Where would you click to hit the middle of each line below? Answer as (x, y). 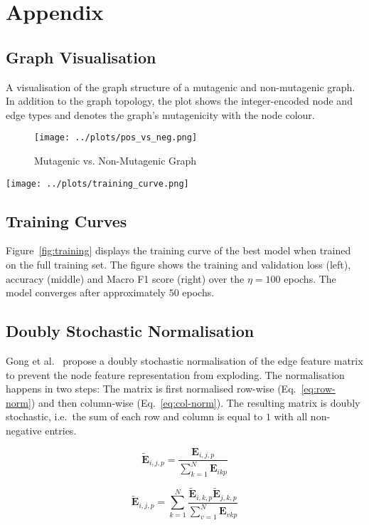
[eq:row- (318, 389)
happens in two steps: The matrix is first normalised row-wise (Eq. (151, 389)
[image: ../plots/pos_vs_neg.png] (116, 138)
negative (24, 431)
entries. (61, 431)
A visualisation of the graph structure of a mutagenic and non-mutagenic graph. (181, 87)
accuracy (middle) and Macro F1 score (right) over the (125, 278)
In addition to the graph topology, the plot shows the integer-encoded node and (179, 101)
